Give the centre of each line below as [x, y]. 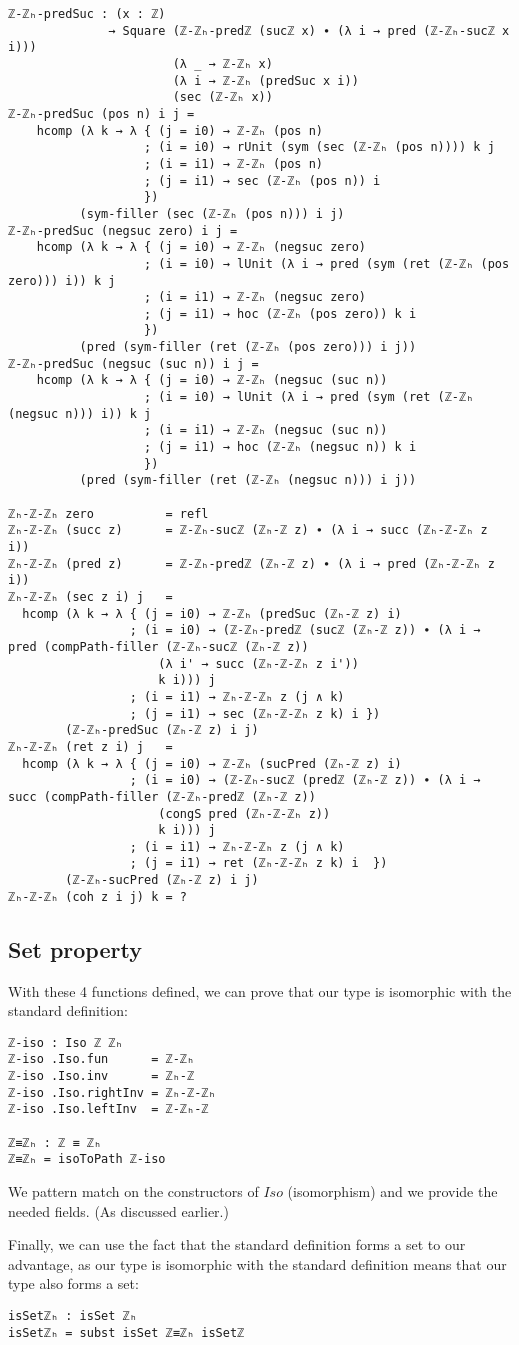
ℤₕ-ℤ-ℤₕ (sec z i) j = [90, 596]
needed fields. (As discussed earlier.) [118, 1210]
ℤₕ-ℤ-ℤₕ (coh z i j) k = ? [97, 896]
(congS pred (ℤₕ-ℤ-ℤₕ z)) [244, 813]
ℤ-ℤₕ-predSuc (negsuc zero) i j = [123, 230]
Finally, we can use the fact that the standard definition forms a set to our [237, 1244]
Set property [75, 948]
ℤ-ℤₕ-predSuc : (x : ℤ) [87, 14]
